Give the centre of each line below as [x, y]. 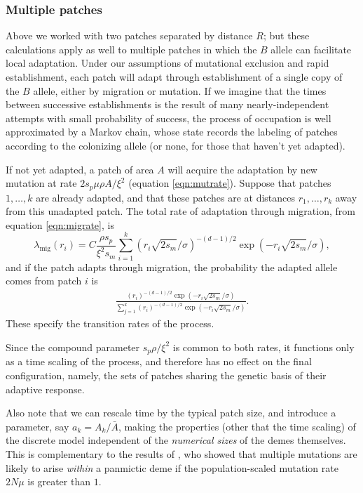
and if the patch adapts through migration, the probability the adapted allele [172, 267]
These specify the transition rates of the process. [110, 323]
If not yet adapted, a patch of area [80, 169]
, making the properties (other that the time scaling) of [237, 426]
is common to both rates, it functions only [263, 347]
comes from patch [44, 281]
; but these [286, 35]
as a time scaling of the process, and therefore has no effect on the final [159, 361]
